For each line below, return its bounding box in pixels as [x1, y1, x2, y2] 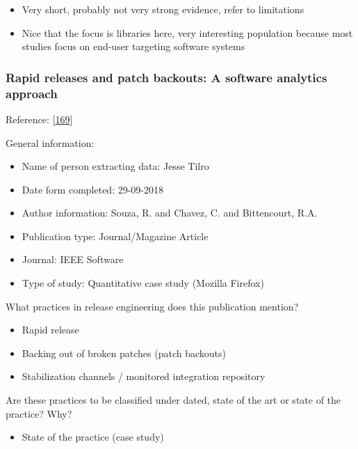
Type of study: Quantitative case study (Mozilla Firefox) [22, 276, 264, 290]
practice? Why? [6, 406, 72, 420]
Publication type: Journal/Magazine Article [22, 228, 209, 243]
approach [6, 84, 58, 102]
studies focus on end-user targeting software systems [22, 39, 245, 54]
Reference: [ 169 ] [6, 111, 73, 126]
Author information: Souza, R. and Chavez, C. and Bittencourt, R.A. [22, 205, 318, 220]
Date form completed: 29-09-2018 [22, 182, 164, 196]
